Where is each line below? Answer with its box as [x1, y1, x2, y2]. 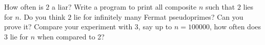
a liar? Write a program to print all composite [52, 2, 197, 12]
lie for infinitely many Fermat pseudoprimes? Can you [73, 11, 243, 22]
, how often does [210, 21, 261, 32]
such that [205, 2, 235, 12]
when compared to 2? [37, 31, 105, 41]
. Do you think [19, 11, 66, 22]
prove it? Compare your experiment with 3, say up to [4, 21, 172, 32]
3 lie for [4, 31, 29, 41]
